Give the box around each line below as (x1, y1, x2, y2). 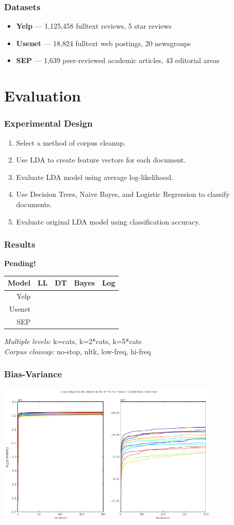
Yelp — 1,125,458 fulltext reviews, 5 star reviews (16, 21, 172, 31)
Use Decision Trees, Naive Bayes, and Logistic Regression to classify (16, 189, 230, 199)
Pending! (4, 258, 36, 269)
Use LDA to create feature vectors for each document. (16, 154, 186, 165)
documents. (16, 198, 52, 209)
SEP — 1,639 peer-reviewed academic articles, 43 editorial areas (16, 55, 220, 66)
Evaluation (4, 85, 81, 106)
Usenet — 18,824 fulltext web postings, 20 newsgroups (16, 37, 191, 48)
